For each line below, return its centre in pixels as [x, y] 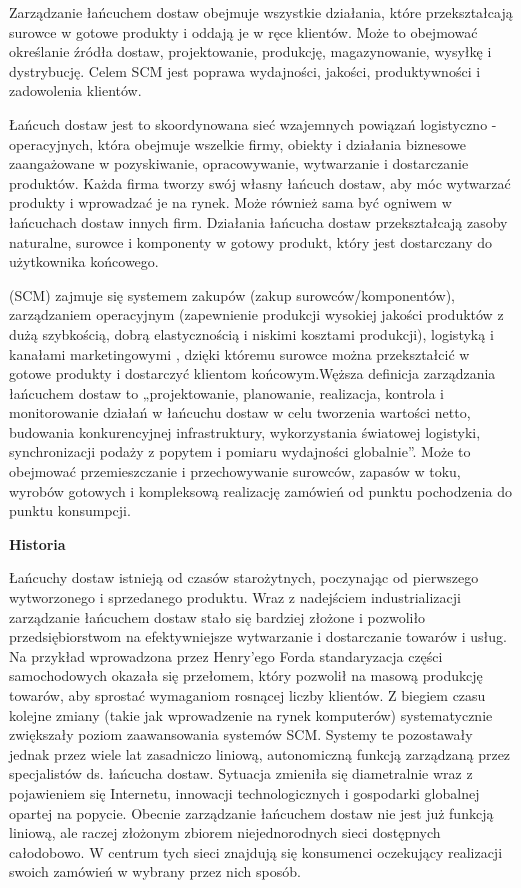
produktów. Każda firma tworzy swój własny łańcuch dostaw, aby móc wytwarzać [260, 182]
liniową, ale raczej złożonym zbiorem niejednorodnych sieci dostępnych [225, 832]
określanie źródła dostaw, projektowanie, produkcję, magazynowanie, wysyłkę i [250, 51]
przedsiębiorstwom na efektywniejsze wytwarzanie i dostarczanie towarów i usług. [258, 636]
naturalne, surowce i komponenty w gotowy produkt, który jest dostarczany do [251, 241]
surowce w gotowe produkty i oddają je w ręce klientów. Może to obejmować [243, 31]
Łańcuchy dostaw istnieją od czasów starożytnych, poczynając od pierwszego [244, 577]
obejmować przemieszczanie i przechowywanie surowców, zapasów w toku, [235, 471]
